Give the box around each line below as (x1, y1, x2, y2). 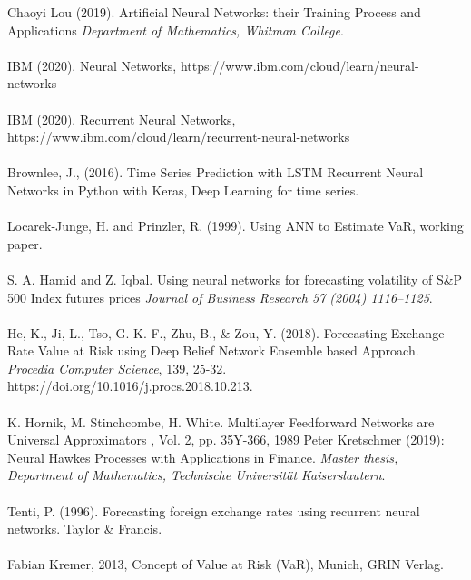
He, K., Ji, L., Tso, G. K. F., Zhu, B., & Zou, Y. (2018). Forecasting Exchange (7, 323, 445, 342)
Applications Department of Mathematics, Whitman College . (7, 20, 344, 39)
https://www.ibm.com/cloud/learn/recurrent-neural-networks (7, 127, 350, 146)
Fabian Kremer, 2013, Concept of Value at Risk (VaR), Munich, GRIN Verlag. (7, 555, 444, 574)
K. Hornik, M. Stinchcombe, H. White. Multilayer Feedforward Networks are (7, 412, 435, 431)
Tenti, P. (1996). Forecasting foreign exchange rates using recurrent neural (7, 501, 420, 520)
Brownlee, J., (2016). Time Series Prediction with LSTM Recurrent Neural (7, 163, 424, 182)
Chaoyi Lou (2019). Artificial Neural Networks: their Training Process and (7, 3, 421, 21)
